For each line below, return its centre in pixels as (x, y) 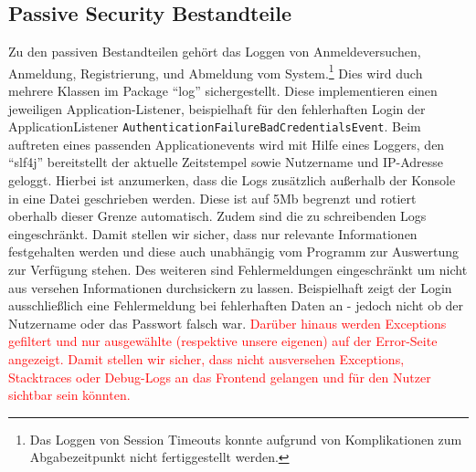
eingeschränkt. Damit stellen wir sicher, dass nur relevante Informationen (213, 233)
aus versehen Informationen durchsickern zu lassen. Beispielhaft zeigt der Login (230, 287)
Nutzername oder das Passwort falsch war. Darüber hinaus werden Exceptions (227, 323)
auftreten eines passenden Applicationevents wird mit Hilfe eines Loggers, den (227, 144)
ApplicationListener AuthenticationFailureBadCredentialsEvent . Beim (215, 126)
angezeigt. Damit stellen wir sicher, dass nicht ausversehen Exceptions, (206, 359)
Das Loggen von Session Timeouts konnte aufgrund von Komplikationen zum (246, 439)
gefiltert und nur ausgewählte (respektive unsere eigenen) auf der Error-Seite (223, 341)
